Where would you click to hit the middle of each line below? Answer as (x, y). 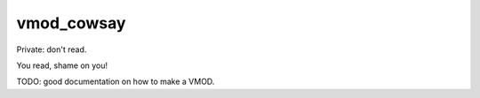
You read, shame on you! (62, 65)
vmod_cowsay (71, 23)
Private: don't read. (52, 49)
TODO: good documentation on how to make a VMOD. (116, 82)
